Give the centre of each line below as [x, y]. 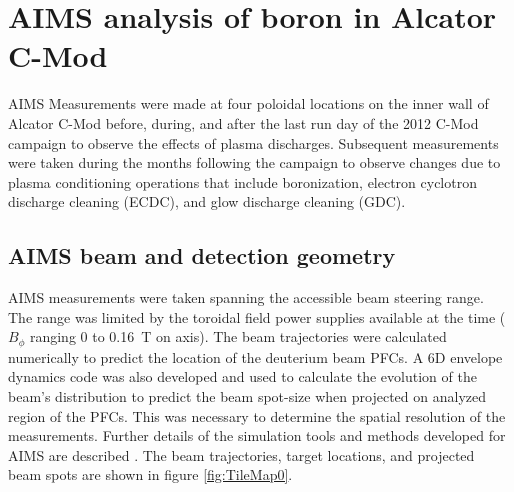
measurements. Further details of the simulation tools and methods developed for [257, 435]
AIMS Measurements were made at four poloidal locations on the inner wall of [248, 103]
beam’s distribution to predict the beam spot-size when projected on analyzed [247, 395]
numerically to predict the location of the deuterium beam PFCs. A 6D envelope [255, 356]
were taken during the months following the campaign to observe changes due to [254, 162]
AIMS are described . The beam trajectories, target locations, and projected [241, 454]
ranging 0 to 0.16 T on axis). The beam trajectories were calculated [238, 336]
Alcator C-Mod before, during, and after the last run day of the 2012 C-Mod [243, 122]
